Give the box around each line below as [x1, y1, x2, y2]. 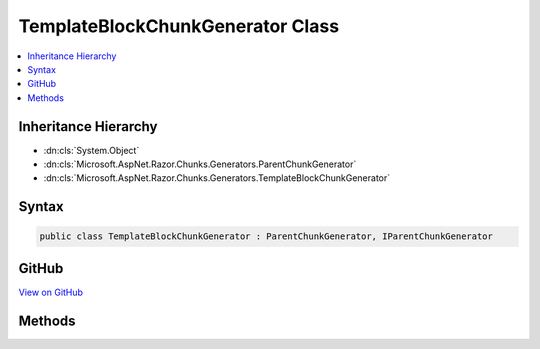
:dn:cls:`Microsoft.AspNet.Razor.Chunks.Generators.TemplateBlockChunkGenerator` [43, 172, 391, 184]
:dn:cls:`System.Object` [43, 144, 140, 156]
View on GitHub [18, 286, 84, 298]
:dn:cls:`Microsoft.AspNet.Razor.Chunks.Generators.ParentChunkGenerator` [43, 158, 357, 170]
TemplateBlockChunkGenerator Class [18, 15, 340, 37]
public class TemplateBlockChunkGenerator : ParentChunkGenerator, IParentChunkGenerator [39, 231, 494, 242]
